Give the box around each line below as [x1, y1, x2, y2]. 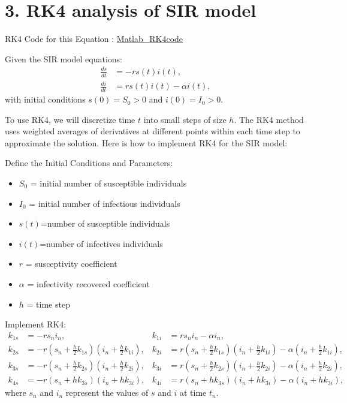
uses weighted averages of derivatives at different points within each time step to [5, 125, 300, 137]
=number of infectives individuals [40, 237, 163, 249]
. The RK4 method [234, 113, 304, 125]
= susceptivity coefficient [25, 257, 117, 270]
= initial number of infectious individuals [29, 197, 180, 209]
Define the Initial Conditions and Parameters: [5, 157, 173, 169]
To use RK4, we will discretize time [5, 113, 135, 125]
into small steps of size [143, 113, 227, 125]
